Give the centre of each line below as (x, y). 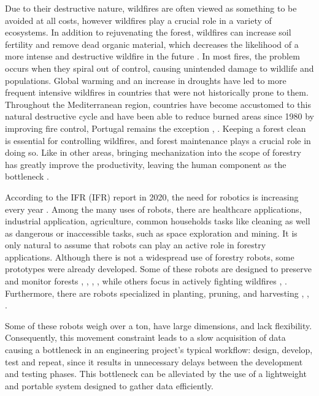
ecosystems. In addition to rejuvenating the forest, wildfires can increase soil (148, 32)
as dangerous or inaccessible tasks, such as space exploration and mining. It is (151, 233)
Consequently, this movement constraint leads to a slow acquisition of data (145, 337)
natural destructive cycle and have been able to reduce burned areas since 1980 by (160, 116)
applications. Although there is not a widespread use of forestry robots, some (150, 257)
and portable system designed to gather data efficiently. (109, 385)
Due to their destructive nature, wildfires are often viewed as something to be (151, 8)
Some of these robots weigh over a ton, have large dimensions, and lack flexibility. (159, 325)
